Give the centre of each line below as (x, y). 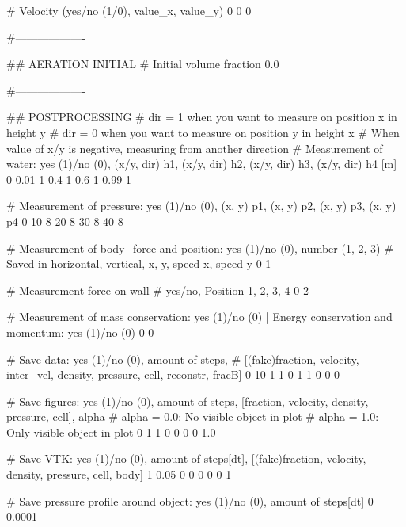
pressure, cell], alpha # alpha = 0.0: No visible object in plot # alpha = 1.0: (193, 416)
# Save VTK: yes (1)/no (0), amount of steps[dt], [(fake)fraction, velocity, (186, 458)
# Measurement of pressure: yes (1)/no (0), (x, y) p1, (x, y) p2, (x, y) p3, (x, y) (201, 206)
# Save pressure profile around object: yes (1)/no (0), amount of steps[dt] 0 (190, 500)
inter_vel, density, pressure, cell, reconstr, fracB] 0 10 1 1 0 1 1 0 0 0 (173, 374)
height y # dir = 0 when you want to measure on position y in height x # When (203, 132)
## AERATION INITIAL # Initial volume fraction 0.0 (143, 64)
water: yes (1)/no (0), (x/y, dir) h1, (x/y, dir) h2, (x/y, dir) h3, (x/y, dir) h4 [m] (202, 164)
